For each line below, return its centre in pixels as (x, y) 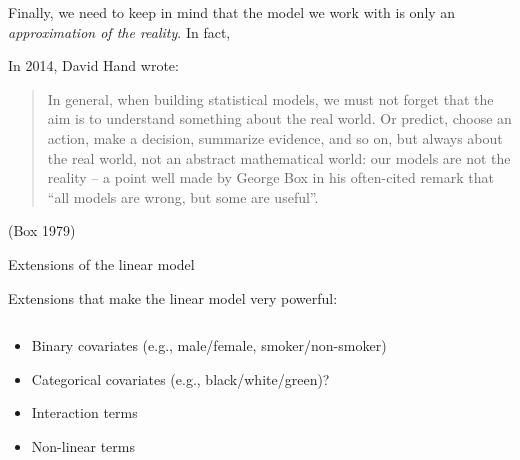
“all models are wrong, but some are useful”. (183, 196)
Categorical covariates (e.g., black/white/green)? (180, 378)
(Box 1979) (42, 230)
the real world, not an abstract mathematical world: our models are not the (279, 157)
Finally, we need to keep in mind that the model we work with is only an (232, 12)
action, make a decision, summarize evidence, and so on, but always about (275, 137)
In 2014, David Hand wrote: (93, 65)
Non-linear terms (83, 445)
